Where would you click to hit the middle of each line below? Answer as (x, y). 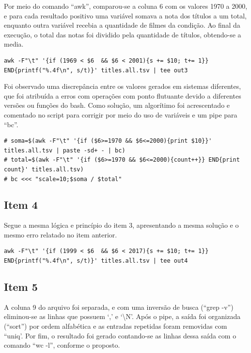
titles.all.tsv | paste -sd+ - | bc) (65, 150)
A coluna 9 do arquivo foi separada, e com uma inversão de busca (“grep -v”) (119, 307)
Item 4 (21, 205)
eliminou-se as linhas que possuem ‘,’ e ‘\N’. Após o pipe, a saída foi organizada (122, 316)
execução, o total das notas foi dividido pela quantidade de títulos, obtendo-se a (123, 34)
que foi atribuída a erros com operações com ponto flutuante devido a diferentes (123, 95)
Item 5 (21, 287)
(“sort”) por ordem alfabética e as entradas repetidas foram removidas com (116, 326)
